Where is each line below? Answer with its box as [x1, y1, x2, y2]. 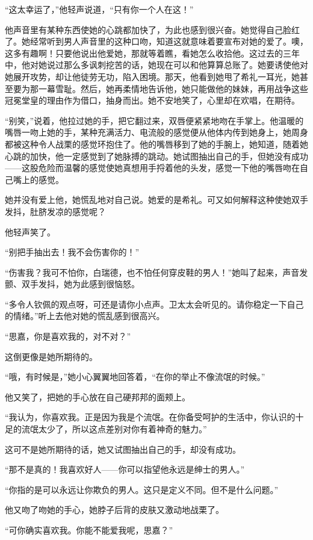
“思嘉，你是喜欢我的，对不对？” [5, 330, 131, 343]
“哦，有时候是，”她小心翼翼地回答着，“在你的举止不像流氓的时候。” [5, 370, 265, 383]
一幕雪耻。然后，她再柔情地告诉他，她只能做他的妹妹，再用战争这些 [38, 82, 308, 95]
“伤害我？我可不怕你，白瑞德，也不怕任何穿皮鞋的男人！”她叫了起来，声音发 [5, 265, 308, 278]
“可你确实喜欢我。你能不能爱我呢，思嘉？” [5, 524, 173, 536]
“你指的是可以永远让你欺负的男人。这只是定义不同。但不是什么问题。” [5, 483, 279, 495]
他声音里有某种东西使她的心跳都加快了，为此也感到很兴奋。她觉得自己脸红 [5, 23, 300, 36]
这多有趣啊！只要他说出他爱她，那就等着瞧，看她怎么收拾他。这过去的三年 [5, 46, 300, 59]
